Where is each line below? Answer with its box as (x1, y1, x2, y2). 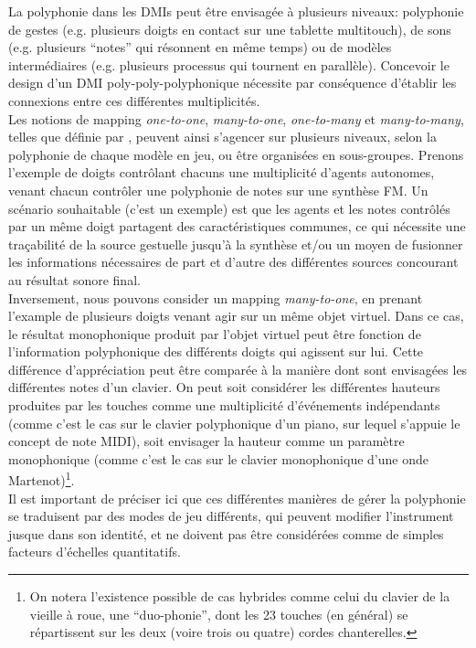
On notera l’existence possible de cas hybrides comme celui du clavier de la (29, 587, 450, 606)
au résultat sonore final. (8, 270, 141, 289)
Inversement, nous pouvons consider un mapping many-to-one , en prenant (8, 288, 423, 307)
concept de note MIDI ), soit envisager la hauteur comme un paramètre (8, 431, 405, 451)
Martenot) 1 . (8, 468, 75, 490)
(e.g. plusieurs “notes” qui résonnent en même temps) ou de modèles (8, 37, 392, 57)
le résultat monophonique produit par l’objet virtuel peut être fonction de (8, 324, 421, 343)
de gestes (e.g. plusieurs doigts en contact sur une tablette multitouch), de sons (8, 19, 451, 38)
